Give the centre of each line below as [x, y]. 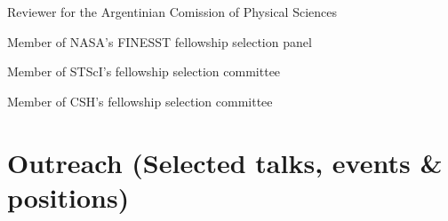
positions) [68, 197]
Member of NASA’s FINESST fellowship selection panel [160, 41]
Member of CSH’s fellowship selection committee [140, 101]
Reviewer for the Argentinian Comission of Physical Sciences [172, 12]
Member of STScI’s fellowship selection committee [144, 71]
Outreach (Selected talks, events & [225, 162]
